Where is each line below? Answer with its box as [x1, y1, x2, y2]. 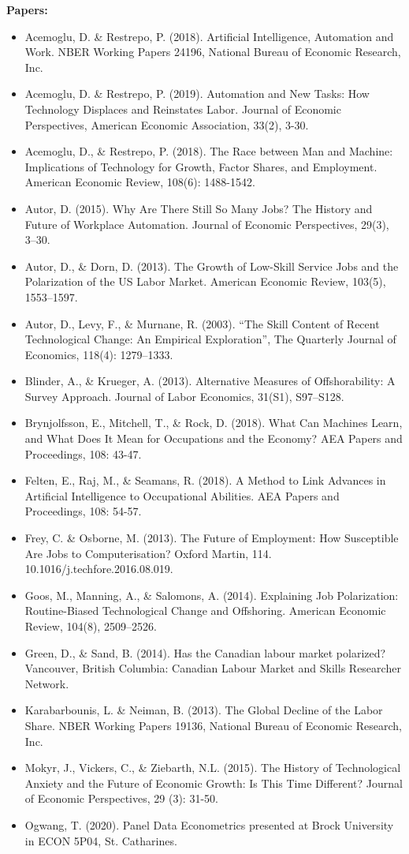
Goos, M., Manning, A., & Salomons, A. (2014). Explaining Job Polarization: [24, 586, 399, 603]
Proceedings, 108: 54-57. [24, 503, 142, 519]
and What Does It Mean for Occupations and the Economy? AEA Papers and [24, 430, 403, 447]
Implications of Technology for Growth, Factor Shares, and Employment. [24, 158, 377, 174]
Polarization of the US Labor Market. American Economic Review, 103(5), [24, 273, 386, 290]
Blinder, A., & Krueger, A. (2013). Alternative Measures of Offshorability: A [24, 373, 396, 389]
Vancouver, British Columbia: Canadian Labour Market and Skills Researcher [24, 660, 401, 676]
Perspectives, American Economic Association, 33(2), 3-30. [24, 116, 309, 133]
